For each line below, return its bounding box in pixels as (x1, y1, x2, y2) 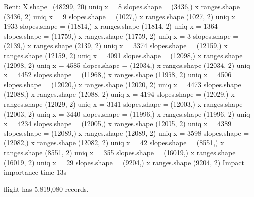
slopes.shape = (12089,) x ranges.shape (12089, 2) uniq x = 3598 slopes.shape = (4, 128, 249, 138)
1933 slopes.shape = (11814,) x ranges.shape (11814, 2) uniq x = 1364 (4, 21, 218, 31)
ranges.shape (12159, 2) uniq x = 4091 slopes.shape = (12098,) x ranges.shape (4, 50, 243, 60)
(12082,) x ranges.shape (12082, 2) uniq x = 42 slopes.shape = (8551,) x (4, 137, 224, 148)
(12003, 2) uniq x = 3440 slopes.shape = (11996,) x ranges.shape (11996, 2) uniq (4, 108, 250, 119)
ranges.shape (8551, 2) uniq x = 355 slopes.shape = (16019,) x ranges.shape (4, 147, 236, 157)
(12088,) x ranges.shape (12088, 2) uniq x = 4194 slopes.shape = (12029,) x (4, 89, 235, 99)
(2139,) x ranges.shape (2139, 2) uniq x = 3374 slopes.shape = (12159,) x (4, 40, 228, 51)
